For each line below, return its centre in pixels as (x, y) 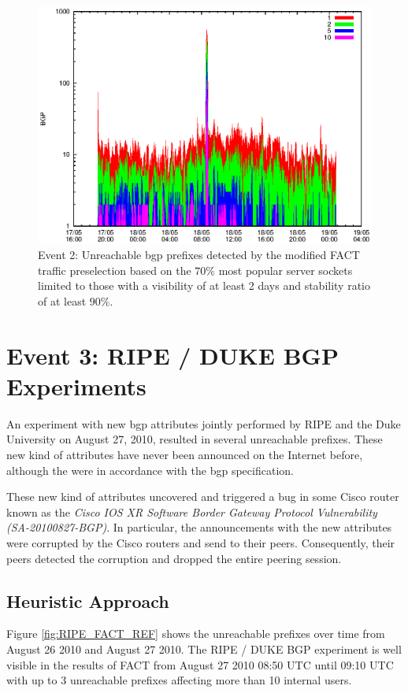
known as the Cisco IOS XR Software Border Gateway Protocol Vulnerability (192, 511)
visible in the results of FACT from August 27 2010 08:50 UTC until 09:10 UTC (200, 664)
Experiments (76, 385)
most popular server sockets (286, 270)
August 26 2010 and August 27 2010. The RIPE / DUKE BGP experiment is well (204, 649)
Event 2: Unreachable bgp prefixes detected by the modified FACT (199, 255)
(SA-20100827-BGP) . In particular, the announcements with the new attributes (199, 527)
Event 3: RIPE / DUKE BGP (172, 355)
